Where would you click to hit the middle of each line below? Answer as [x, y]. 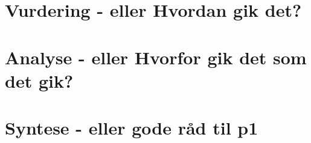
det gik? [39, 80]
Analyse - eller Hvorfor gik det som [156, 57]
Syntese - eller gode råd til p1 [132, 128]
